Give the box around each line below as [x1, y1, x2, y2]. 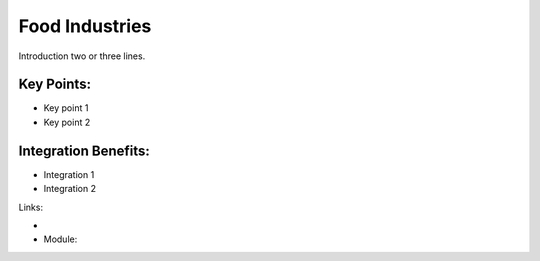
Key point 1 [43, 102, 89, 114]
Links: [18, 201, 44, 213]
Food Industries [18, 15, 152, 37]
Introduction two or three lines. [18, 50, 146, 62]
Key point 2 [43, 116, 91, 128]
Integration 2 [43, 183, 97, 195]
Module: [43, 233, 78, 245]
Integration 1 [43, 168, 95, 180]
